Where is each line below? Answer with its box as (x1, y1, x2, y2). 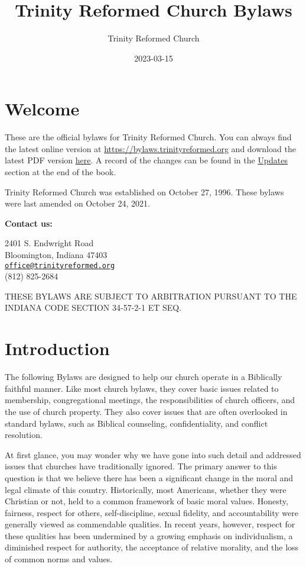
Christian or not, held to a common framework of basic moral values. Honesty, (5, 495, 288, 507)
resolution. (5, 429, 43, 441)
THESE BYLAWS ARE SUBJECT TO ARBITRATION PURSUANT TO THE (5, 289, 297, 302)
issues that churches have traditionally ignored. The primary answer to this (5, 460, 277, 472)
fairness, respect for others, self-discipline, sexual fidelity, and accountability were (5, 506, 298, 518)
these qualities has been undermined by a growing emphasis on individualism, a (5, 529, 293, 542)
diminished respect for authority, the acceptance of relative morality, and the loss (5, 541, 299, 553)
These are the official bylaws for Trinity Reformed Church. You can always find (5, 131, 292, 143)
